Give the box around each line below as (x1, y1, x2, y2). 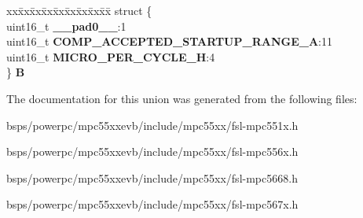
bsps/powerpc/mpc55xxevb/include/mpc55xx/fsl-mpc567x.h (6, 196, 299, 212)
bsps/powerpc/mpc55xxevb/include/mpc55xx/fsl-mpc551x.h (6, 116, 299, 133)
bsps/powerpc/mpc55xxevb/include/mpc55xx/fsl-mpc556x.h (6, 143, 299, 160)
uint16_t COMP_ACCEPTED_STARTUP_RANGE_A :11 (6, 33, 332, 50)
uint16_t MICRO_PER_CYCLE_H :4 (6, 48, 215, 65)
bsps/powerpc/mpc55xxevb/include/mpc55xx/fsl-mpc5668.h (6, 169, 298, 186)
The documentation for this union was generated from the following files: (6, 90, 357, 106)
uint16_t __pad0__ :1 (6, 17, 126, 34)
